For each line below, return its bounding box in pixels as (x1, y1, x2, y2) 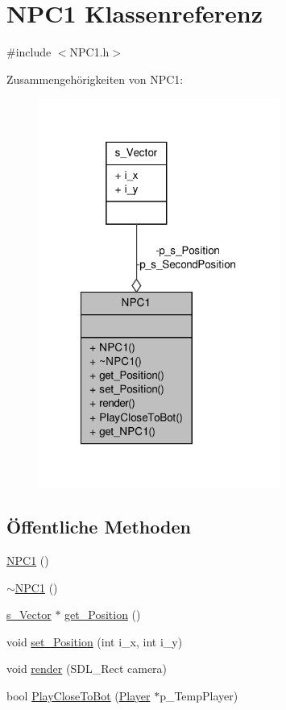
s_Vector (6, 606, 52, 623)
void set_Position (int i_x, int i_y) (6, 633, 183, 650)
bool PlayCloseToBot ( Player (6, 687, 151, 704)
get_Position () (64, 606, 141, 623)
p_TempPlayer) (160, 687, 238, 704)
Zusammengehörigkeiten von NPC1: (6, 70, 184, 87)
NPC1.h (69, 44, 110, 60)
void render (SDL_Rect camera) (6, 660, 168, 677)
